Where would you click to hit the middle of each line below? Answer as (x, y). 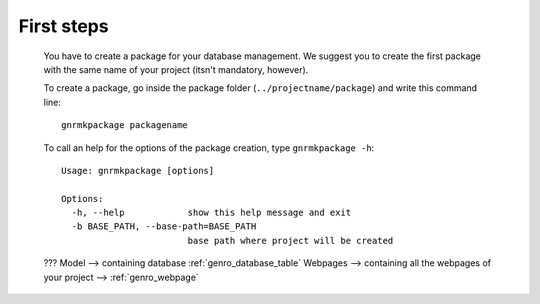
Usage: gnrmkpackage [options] (138, 170)
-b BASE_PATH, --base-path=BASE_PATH (164, 226)
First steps (63, 26)
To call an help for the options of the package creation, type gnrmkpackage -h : (209, 147)
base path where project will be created (290, 240)
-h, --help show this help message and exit (211, 213)
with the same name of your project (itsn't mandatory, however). (176, 69)
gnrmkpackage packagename (125, 125)
